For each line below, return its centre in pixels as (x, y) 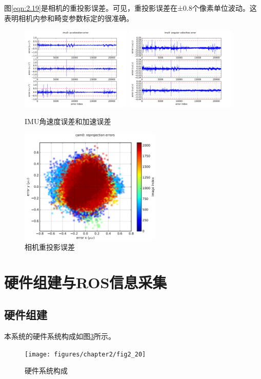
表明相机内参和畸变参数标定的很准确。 (69, 18)
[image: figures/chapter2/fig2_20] (85, 354)
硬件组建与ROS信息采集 (86, 282)
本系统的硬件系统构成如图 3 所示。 (60, 336)
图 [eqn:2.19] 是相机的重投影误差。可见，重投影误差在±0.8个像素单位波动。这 (130, 8)
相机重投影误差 (50, 246)
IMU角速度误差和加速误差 (68, 121)
